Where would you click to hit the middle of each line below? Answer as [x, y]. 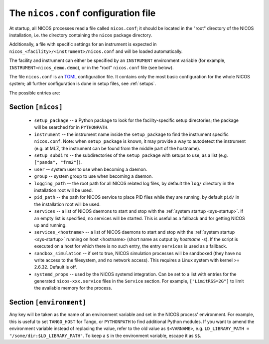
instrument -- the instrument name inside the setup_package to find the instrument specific [132, 134]
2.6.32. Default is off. [56, 267]
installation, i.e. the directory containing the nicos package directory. [81, 35]
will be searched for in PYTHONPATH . [71, 127]
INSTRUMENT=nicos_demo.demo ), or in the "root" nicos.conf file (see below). [91, 67]
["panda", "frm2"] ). [58, 162]
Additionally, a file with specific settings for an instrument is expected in [83, 44]
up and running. [50, 225]
